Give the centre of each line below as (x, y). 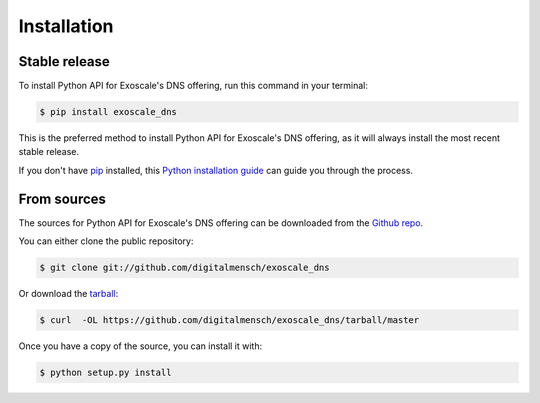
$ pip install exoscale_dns (108, 112)
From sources (62, 198)
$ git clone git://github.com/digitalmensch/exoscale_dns (184, 268)
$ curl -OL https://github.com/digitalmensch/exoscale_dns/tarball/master (229, 320)
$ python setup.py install (105, 373)
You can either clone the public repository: (106, 241)
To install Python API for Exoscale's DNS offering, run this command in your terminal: (193, 86)
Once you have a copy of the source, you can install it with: (140, 346)
